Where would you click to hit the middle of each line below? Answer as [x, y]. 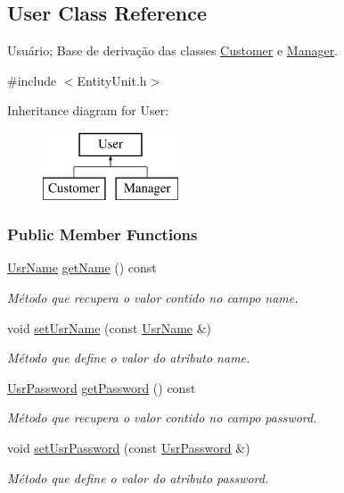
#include [32, 80]
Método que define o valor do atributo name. [129, 358]
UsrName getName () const [82, 267]
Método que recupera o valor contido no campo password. [162, 418]
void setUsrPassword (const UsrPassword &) [129, 447]
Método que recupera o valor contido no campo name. [153, 297]
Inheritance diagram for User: [88, 110]
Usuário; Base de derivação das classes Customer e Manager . [173, 50]
